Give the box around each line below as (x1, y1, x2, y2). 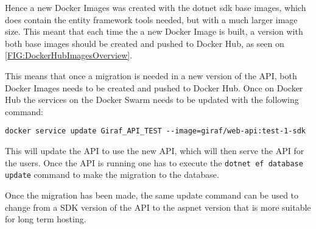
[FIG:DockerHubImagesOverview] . (5, 49, 133, 62)
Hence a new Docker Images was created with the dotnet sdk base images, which (5, 1, 306, 13)
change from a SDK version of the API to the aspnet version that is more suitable (5, 200, 311, 213)
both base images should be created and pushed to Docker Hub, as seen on (5, 37, 284, 49)
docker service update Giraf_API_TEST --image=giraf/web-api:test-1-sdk (5, 127, 306, 136)
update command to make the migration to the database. (5, 168, 219, 181)
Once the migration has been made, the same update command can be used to (5, 188, 299, 201)
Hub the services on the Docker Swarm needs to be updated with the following (5, 93, 299, 106)
